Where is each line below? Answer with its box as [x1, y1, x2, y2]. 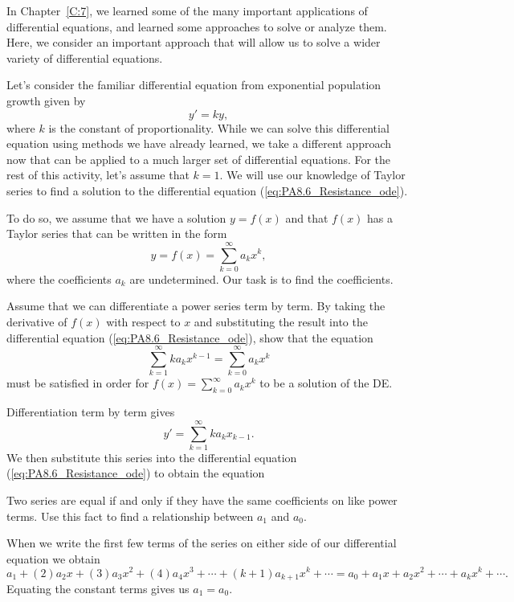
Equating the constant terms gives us [6, 579, 190, 596]
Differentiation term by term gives [6, 403, 175, 420]
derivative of [6, 313, 67, 330]
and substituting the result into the [194, 313, 368, 330]
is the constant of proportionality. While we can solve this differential [48, 119, 390, 136]
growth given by [6, 92, 86, 109]
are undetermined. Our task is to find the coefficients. [129, 270, 394, 287]
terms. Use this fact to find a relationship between [6, 507, 254, 524]
